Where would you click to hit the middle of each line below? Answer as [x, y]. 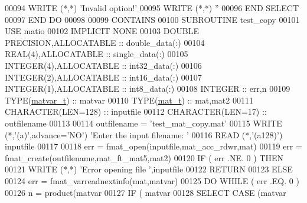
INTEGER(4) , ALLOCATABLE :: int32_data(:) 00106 [103, 65]
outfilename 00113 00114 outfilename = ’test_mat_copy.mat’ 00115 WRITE [143, 123]
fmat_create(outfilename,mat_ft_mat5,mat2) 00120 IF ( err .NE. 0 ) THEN [144, 157]
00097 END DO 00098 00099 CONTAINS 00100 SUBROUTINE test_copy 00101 [152, 19]
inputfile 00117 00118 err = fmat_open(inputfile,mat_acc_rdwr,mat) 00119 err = [153, 146]
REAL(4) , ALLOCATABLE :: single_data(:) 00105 [97, 54]
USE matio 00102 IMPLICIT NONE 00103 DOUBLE [102, 31]
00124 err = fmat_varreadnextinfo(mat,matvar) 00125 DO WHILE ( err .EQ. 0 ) [152, 180]
